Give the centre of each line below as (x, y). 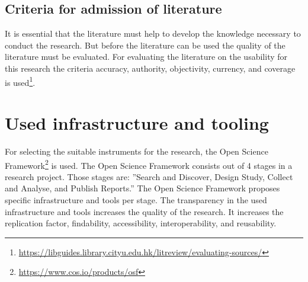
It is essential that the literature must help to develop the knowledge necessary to (153, 33)
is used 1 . (20, 81)
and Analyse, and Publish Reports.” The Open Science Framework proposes (142, 188)
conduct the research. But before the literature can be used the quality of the (145, 45)
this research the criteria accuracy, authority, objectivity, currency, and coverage (150, 68)
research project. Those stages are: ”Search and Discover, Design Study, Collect (149, 176)
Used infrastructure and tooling (137, 123)
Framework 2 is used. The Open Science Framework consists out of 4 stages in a (149, 164)
